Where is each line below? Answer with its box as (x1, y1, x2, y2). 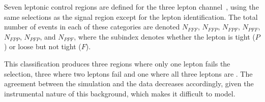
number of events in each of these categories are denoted (4, 21, 180, 32)
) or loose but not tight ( (4, 41, 81, 52)
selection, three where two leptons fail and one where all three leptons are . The (4, 68, 253, 79)
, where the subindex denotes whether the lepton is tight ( (74, 31, 255, 42)
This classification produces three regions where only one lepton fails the (4, 58, 230, 69)
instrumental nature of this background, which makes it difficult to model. (4, 88, 235, 98)
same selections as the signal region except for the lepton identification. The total (4, 11, 258, 22)
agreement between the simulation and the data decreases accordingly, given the (4, 78, 254, 89)
